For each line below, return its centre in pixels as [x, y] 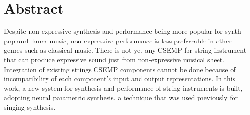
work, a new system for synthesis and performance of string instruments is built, [123, 88]
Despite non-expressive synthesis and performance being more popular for [113, 31]
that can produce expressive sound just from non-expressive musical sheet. [114, 59]
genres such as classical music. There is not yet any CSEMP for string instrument [125, 50]
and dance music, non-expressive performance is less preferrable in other [124, 40]
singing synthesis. [30, 107]
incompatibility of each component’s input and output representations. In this [120, 79]
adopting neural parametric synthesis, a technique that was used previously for [121, 97]
